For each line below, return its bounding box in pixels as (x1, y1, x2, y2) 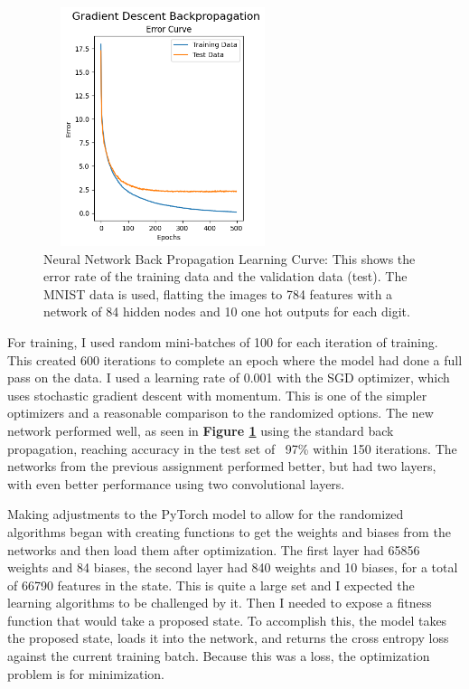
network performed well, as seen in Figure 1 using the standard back (7, 420, 394, 439)
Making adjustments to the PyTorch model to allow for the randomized (7, 505, 404, 524)
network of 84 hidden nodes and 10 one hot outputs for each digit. (43, 302, 410, 321)
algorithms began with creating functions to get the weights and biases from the (7, 522, 451, 541)
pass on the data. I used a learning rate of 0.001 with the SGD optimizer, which (7, 368, 450, 387)
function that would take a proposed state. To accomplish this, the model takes (7, 610, 447, 629)
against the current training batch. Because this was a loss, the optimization (7, 647, 430, 665)
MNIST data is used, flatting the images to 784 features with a (43, 284, 393, 303)
